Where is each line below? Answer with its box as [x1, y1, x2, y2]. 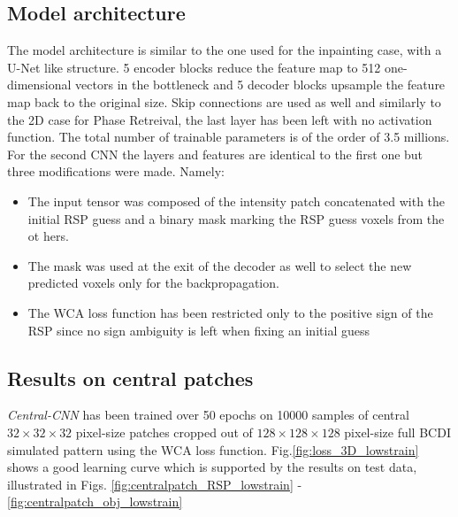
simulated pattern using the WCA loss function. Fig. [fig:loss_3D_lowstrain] [7, 440, 419, 459]
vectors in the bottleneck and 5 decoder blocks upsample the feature [75, 75, 446, 94]
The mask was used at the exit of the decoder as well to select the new [27, 256, 412, 274]
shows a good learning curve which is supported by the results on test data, [7, 458, 417, 476]
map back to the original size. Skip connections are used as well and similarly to [7, 92, 441, 111]
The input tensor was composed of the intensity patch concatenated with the [27, 191, 446, 210]
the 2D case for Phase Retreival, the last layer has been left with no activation [7, 110, 432, 128]
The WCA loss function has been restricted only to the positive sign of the [27, 303, 433, 321]
